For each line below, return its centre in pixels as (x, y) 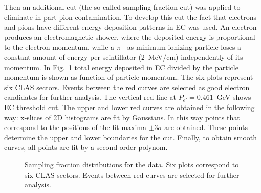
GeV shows (234, 97)
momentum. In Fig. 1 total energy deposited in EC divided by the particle (121, 67)
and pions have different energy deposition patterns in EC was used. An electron (130, 27)
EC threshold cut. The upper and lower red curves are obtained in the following (129, 107)
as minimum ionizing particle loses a (184, 47)
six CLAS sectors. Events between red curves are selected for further (132, 174)
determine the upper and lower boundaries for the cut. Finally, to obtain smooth (131, 137)
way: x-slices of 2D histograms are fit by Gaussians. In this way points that (122, 117)
